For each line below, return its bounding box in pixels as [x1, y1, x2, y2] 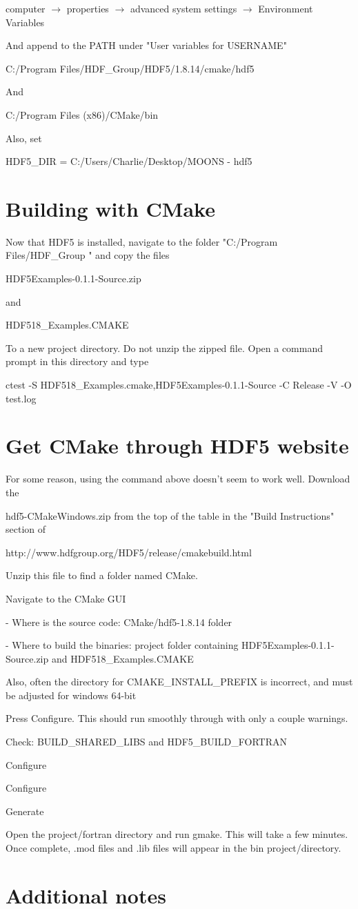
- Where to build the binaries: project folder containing [6, 638, 239, 652]
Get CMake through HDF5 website [6, 431, 349, 460]
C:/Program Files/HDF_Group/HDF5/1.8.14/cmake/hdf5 [6, 61, 255, 75]
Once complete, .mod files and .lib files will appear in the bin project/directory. [6, 841, 341, 855]
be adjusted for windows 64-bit [6, 687, 137, 702]
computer [6, 1, 46, 15]
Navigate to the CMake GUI [6, 591, 126, 605]
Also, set [6, 130, 42, 145]
